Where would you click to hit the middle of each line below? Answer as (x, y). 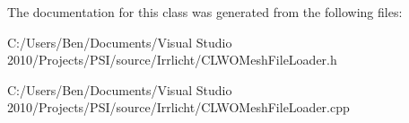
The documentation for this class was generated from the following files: (205, 12)
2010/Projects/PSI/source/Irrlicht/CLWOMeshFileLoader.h (172, 60)
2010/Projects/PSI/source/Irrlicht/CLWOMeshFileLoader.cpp (178, 107)
